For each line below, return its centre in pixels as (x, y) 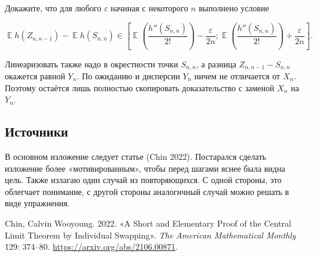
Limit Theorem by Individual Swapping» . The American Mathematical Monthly (150, 235)
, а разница (216, 64)
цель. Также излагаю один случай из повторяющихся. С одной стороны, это (143, 180)
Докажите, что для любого (53, 8)
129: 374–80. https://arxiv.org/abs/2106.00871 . (92, 247)
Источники (36, 131)
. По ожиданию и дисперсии (128, 75)
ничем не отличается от (237, 75)
